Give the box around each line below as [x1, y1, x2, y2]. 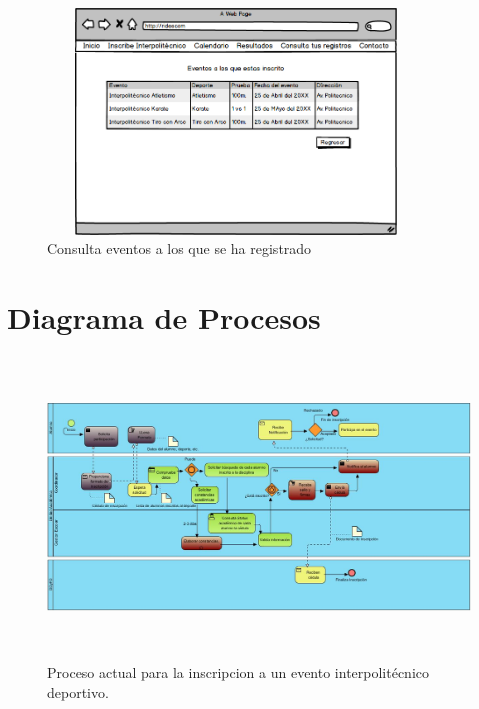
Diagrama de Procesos [7, 297, 321, 338]
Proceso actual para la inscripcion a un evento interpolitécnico [47, 662, 430, 683]
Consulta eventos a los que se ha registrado [47, 238, 312, 259]
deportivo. [47, 681, 109, 702]
